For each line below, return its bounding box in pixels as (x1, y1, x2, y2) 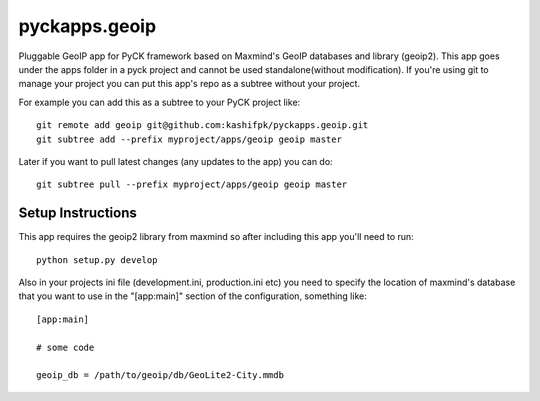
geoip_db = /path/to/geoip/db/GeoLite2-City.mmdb (36, 370, 285, 381)
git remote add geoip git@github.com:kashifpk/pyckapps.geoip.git (36, 120, 369, 131)
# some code (36, 341, 95, 353)
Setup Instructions (18, 205, 137, 222)
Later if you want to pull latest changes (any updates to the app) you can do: (18, 155, 334, 167)
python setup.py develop (36, 254, 158, 265)
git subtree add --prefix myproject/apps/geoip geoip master (36, 133, 342, 145)
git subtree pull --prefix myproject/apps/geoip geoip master (36, 179, 348, 190)
